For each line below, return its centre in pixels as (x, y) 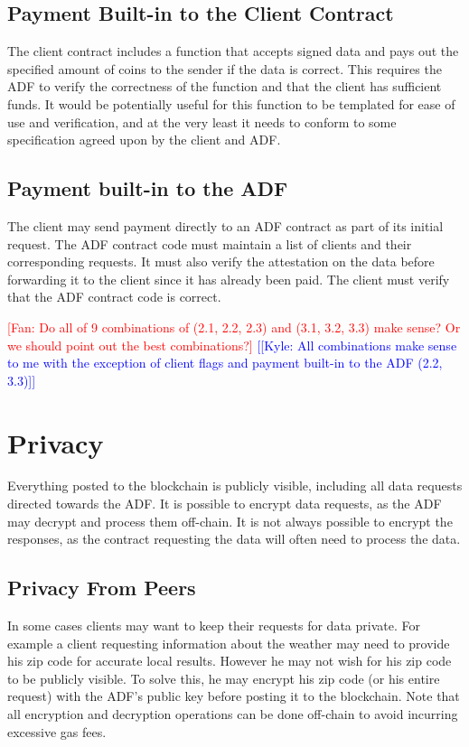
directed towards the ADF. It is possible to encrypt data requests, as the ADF (225, 504)
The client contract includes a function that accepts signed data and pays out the (233, 51)
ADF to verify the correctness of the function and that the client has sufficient (225, 86)
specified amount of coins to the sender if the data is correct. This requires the (225, 68)
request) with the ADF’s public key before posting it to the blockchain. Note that (234, 696)
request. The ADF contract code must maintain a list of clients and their (210, 243)
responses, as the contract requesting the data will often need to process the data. (234, 539)
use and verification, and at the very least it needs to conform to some (202, 121)
